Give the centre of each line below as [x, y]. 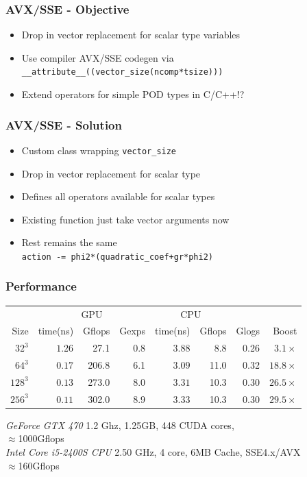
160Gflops [39, 465]
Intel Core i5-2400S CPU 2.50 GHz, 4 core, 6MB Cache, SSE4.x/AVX [153, 452]
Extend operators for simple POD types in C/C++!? [133, 94]
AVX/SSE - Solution [64, 124]
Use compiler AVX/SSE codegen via [98, 57]
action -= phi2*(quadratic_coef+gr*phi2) [117, 257]
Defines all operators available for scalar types [118, 196]
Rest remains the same [69, 242]
